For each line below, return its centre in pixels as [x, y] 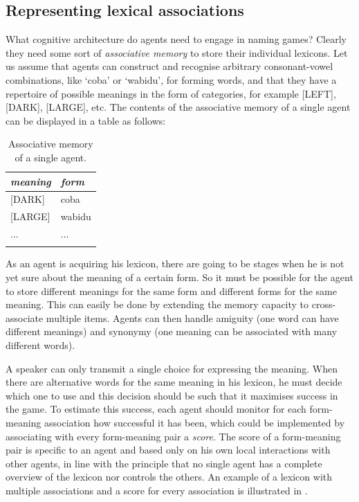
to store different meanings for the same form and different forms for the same [171, 290]
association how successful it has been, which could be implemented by [194, 422]
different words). [40, 344]
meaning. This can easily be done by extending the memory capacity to [157, 304]
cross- [324, 304]
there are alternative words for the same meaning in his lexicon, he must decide [174, 382]
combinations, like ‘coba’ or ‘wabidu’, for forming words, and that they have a [171, 79]
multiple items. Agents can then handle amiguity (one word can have [192, 317]
